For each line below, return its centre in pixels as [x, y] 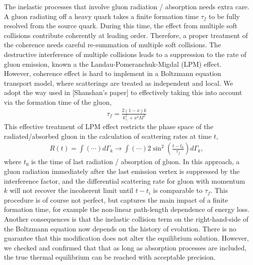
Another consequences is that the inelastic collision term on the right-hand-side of [126, 218]
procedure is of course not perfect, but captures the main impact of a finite [116, 199]
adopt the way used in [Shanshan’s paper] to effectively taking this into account [123, 92]
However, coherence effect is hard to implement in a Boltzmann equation [113, 73]
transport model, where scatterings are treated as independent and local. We [118, 83]
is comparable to [178, 190]
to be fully [224, 16]
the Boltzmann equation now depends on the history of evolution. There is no [120, 228]
